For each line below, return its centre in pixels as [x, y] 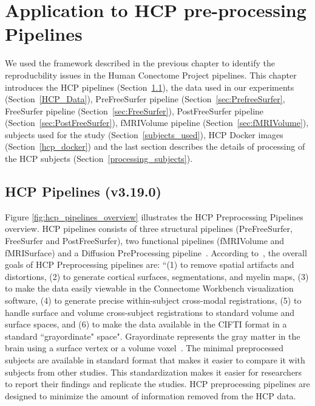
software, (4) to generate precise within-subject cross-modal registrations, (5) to [153, 300]
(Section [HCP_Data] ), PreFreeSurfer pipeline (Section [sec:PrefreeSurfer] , [145, 99]
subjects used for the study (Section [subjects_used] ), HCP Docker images [144, 134]
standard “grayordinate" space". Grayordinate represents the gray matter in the [153, 336]
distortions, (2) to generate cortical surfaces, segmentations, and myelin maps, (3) [157, 276]
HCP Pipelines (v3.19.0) [83, 191]
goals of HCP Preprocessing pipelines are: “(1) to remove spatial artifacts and [150, 264]
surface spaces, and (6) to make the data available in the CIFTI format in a [146, 324]
